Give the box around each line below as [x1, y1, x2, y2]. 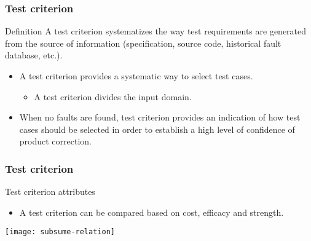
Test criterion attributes [5, 185, 95, 198]
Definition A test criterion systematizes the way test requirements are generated [5, 25, 307, 38]
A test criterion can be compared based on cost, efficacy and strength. [19, 205, 284, 218]
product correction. [19, 135, 92, 148]
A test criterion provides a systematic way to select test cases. [19, 69, 253, 82]
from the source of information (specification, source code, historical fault [5, 36, 281, 49]
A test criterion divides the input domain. [34, 90, 192, 103]
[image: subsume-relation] [5, 227, 115, 237]
